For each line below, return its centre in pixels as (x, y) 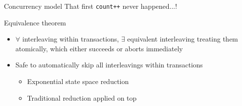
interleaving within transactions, (71, 39)
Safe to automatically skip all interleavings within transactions (109, 65)
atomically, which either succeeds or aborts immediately (99, 48)
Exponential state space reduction (78, 81)
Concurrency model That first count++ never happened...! (91, 6)
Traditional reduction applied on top (82, 97)
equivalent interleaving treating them (183, 39)
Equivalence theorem (35, 22)
